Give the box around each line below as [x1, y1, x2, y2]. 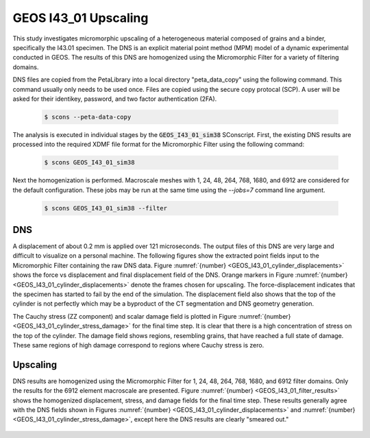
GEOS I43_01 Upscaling [12, 10, 149, 25]
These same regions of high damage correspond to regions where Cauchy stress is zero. [12, 341, 264, 349]
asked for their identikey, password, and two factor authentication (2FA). [12, 95, 217, 103]
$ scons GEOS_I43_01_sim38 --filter [44, 204, 168, 212]
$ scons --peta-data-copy [44, 113, 132, 121]
